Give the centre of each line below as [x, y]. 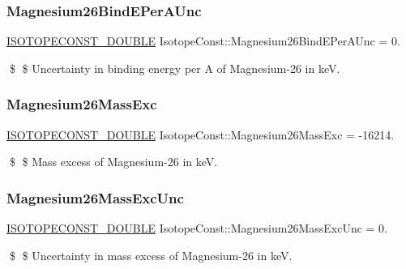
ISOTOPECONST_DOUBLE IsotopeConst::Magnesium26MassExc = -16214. [201, 134]
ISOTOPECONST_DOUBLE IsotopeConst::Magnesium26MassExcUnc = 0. [197, 228]
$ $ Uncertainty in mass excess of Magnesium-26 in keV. [151, 255]
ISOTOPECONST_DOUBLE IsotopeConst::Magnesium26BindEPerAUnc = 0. [203, 41]
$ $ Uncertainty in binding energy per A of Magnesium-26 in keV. [175, 68]
